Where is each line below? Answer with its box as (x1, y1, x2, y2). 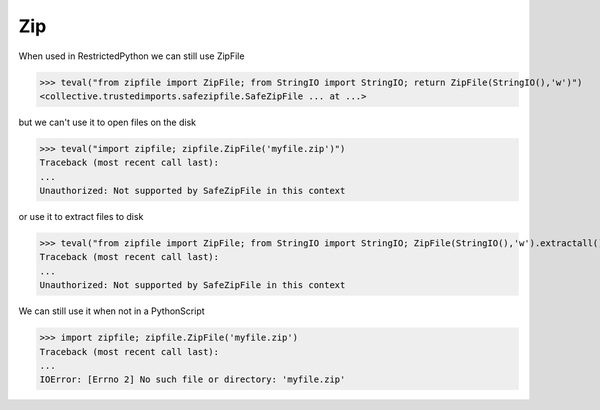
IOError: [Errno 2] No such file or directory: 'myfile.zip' (39, 374, 346, 385)
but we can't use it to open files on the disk (18, 116, 197, 128)
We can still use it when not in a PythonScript (18, 305, 205, 317)
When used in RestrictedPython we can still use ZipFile (18, 50, 245, 62)
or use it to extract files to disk (18, 211, 144, 223)
